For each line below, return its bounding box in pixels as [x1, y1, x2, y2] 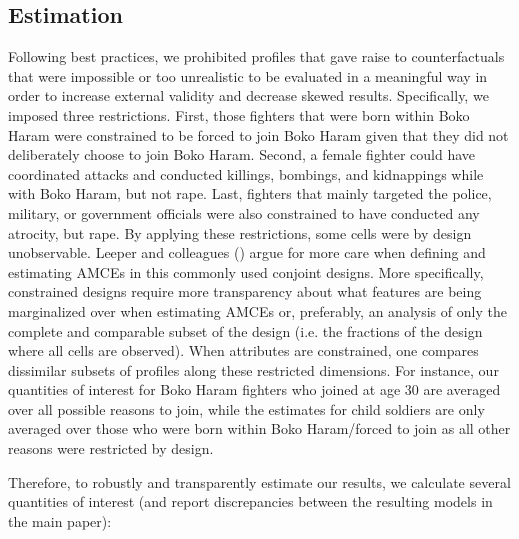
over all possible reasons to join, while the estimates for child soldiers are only [8, 398, 485, 419]
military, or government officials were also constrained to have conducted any [8, 202, 480, 223]
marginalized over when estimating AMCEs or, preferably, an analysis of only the [8, 300, 507, 321]
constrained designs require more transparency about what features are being [8, 281, 482, 302]
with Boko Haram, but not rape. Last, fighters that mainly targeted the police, [8, 183, 492, 204]
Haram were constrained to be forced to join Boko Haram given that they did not [8, 124, 509, 145]
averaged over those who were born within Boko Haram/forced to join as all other [8, 418, 511, 439]
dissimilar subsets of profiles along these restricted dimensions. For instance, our [8, 359, 499, 380]
